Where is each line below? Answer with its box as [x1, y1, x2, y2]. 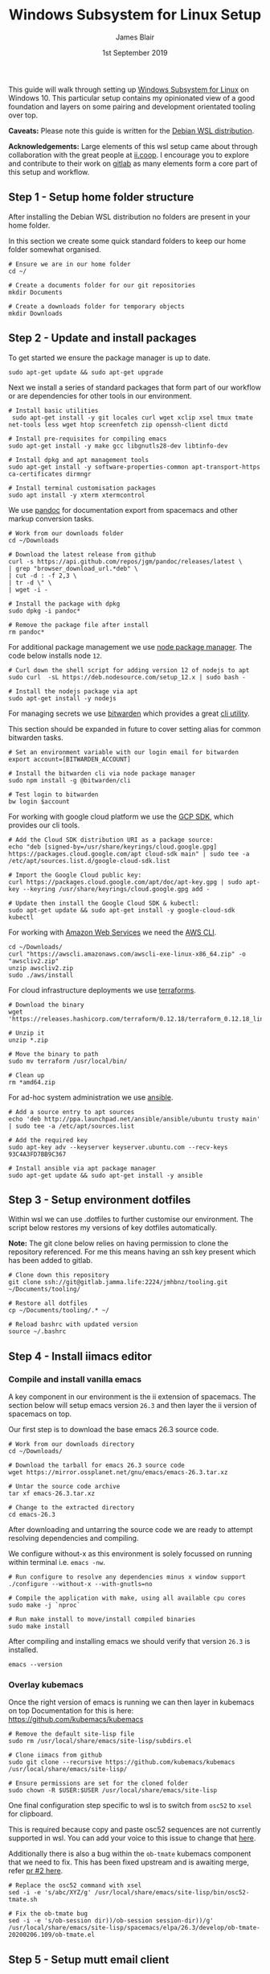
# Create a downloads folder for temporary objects [8, 302, 185, 311]
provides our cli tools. [8, 820, 80, 830]
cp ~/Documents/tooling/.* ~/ [8, 1307, 110, 1315]
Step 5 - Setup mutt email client [8, 1952, 170, 1966]
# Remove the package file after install [8, 621, 149, 629]
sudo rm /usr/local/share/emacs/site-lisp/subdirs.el [8, 1737, 193, 1745]
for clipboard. [8, 1809, 54, 1819]
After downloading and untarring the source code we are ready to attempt [8, 1525, 253, 1534]
